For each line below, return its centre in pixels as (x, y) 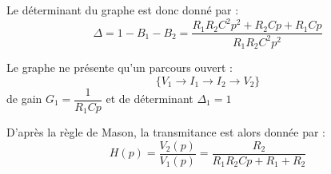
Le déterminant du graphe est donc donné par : (123, 10)
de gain (24, 99)
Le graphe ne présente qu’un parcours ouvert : (120, 67)
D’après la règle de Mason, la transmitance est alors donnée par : (166, 132)
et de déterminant (150, 99)
